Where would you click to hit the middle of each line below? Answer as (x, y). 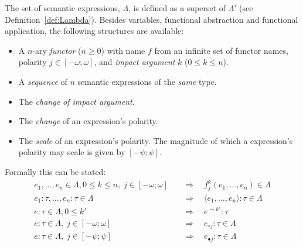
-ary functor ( (57, 50)
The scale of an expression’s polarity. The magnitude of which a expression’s (156, 140)
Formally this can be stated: (55, 171)
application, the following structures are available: (94, 31)
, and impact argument (135, 62)
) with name (123, 50)
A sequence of (43, 81)
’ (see (244, 8)
